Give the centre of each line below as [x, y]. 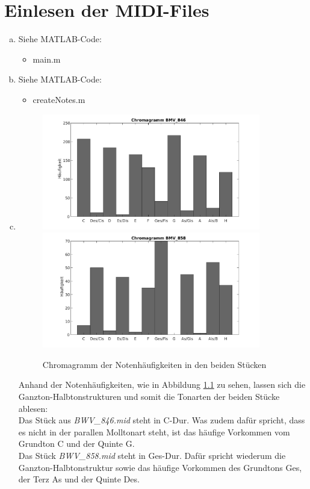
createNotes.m [59, 99]
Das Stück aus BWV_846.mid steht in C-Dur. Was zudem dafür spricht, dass [162, 420]
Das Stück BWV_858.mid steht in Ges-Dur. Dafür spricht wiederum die [152, 456]
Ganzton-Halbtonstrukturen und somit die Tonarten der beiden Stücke [149, 397]
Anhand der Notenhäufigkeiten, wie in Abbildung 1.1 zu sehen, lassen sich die [162, 385]
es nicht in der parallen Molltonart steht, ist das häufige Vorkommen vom [154, 431]
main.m [47, 59]
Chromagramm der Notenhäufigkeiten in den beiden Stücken [154, 364]
